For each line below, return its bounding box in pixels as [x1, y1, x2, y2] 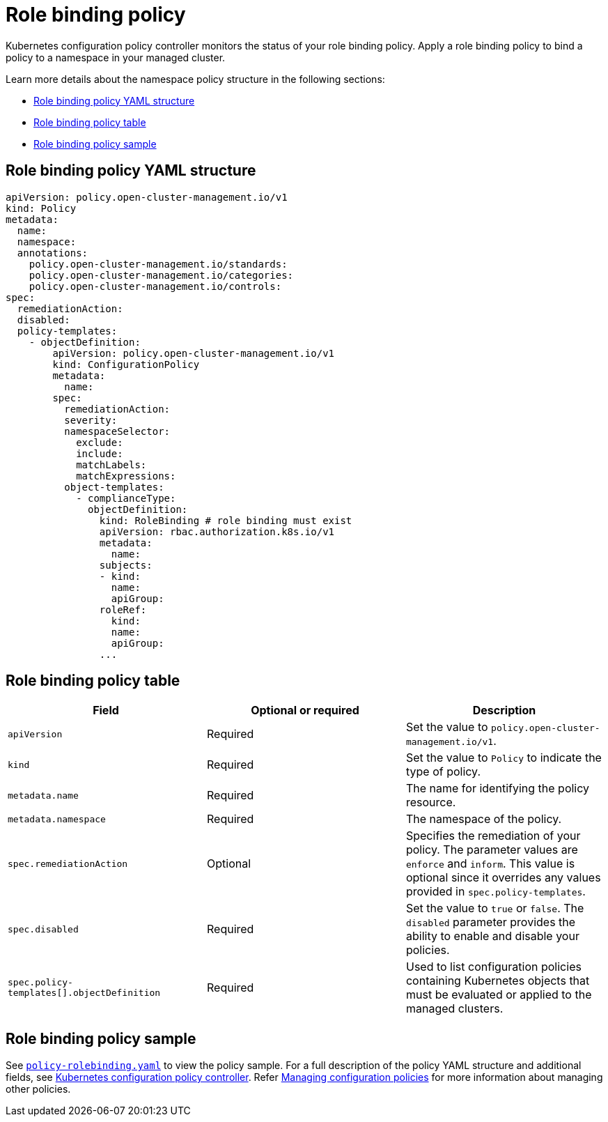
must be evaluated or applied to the [405, 987, 592, 1002]
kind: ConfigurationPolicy [52, 358, 200, 370]
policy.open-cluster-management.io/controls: [29, 280, 282, 292]
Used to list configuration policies [405, 960, 582, 974]
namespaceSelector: [64, 425, 171, 437]
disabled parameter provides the [405, 915, 576, 930]
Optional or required [251, 703, 359, 718]
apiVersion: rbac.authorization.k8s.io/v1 [99, 525, 335, 537]
